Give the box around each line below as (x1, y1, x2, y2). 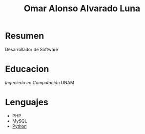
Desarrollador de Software (5, 46, 59, 52)
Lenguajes (5, 97, 49, 108)
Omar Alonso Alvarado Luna (23, 3, 141, 14)
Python (12, 123, 27, 129)
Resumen (5, 30, 44, 41)
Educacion (5, 64, 49, 75)
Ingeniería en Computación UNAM (5, 79, 75, 85)
